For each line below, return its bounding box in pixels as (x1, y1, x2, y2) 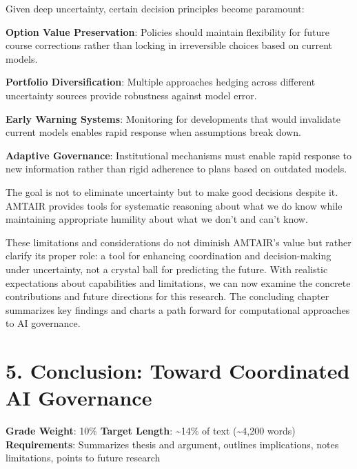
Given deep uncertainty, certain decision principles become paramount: (6, 1, 305, 15)
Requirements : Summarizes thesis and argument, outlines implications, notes (6, 437, 339, 451)
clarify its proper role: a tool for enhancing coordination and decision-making (6, 248, 331, 263)
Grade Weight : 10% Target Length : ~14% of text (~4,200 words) (6, 423, 296, 438)
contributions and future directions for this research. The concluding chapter (6, 289, 329, 303)
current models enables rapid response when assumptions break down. (6, 125, 301, 139)
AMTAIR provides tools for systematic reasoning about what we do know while (6, 198, 343, 212)
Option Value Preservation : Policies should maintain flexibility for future (6, 24, 329, 39)
